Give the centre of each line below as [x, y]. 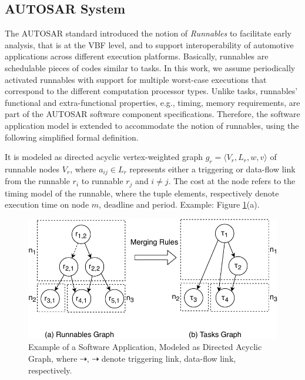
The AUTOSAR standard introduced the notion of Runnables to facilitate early [148, 33]
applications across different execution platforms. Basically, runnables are [137, 56]
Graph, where [53, 359]
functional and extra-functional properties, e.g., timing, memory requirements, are [152, 102]
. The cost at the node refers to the [232, 181]
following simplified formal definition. [72, 137]
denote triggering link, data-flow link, [169, 359]
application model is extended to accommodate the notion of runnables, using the [152, 125]
